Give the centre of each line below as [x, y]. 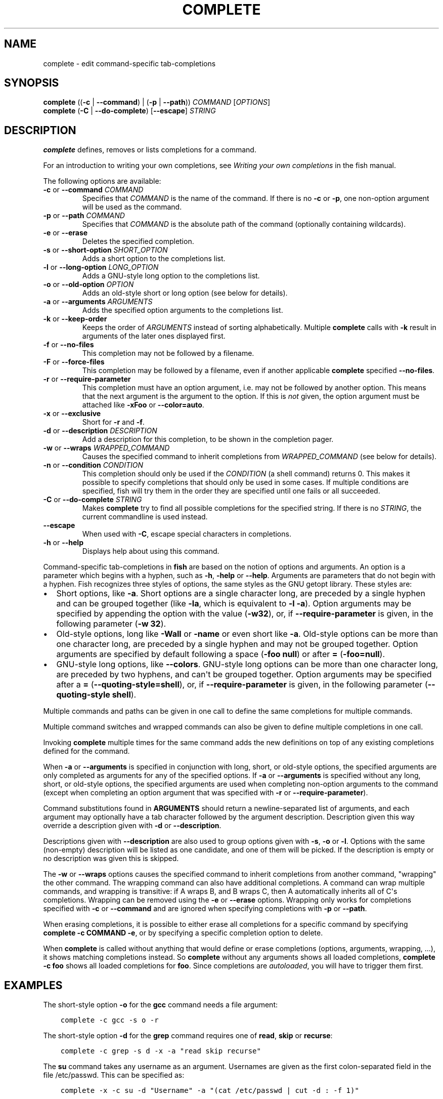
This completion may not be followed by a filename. [168, 353]
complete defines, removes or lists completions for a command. [150, 150]
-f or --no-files [69, 345]
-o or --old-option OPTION [88, 284]
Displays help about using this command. [151, 551]
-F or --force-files [74, 362]
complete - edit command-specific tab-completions [129, 63]
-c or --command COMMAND [93, 190]
